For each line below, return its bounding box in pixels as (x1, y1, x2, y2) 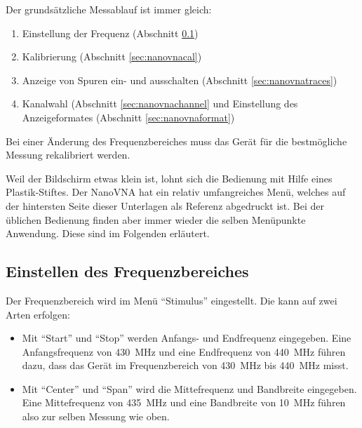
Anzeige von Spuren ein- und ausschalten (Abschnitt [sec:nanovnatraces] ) (22, 72, 337, 87)
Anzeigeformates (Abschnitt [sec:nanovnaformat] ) (22, 109, 235, 124)
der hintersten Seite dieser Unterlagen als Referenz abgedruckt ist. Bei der (6, 198, 324, 213)
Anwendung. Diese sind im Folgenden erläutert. (6, 226, 210, 241)
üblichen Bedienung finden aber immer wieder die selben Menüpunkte (6, 212, 306, 227)
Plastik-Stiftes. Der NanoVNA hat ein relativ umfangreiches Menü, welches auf (6, 185, 346, 199)
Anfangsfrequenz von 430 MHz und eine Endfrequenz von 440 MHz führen (22, 344, 346, 359)
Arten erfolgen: (6, 307, 70, 321)
